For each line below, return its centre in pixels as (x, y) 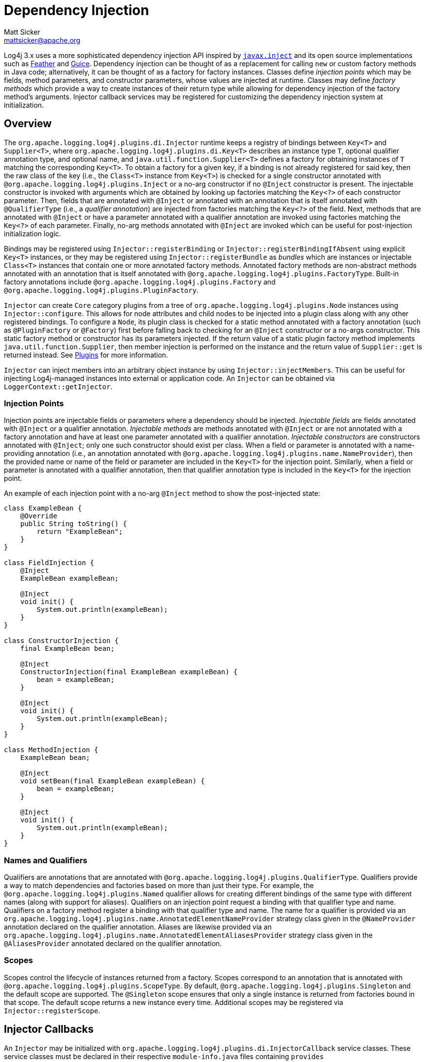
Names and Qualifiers (46, 860)
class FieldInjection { (49, 563)
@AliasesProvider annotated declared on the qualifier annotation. (113, 944)
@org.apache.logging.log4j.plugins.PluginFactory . (101, 290)
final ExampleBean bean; (67, 649)
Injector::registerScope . (52, 1010)
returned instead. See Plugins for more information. (86, 355)
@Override (39, 516)
